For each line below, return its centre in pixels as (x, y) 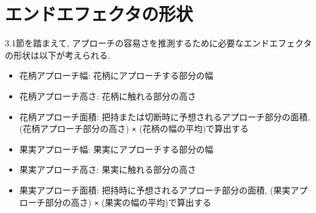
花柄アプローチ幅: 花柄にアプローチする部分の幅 (116, 75)
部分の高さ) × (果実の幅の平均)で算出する (128, 202)
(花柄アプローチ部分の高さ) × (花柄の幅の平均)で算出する (134, 128)
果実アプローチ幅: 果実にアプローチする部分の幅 (116, 149)
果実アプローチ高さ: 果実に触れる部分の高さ (108, 169)
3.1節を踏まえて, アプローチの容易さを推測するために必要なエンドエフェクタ (159, 43)
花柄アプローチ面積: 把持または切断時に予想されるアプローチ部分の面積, (165, 116)
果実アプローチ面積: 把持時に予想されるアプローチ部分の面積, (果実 (155, 190)
